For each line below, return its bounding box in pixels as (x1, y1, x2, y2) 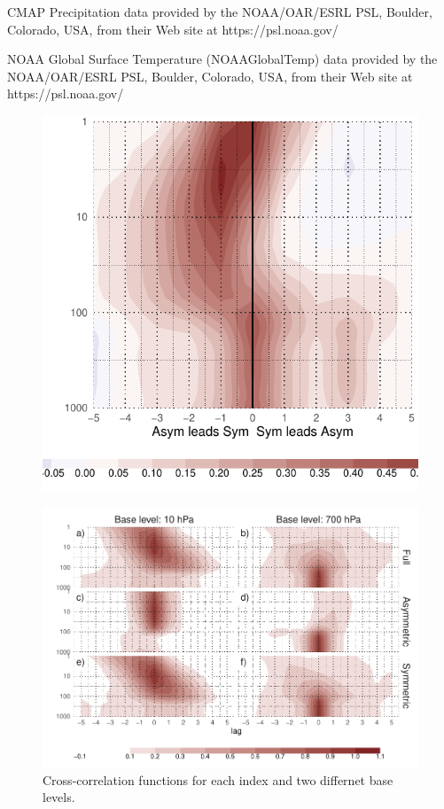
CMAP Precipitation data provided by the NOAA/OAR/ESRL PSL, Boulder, (7, 3, 432, 20)
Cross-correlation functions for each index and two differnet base (43, 770, 393, 789)
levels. (43, 788, 75, 806)
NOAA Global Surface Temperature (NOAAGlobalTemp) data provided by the (7, 50, 438, 68)
